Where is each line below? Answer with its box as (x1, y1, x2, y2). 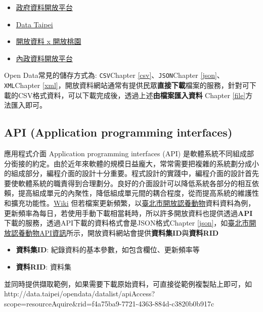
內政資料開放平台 (16, 53, 73, 63)
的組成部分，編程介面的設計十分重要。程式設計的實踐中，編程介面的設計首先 (4, 168, 259, 179)
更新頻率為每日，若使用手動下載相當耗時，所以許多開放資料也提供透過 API (4, 207, 253, 218)
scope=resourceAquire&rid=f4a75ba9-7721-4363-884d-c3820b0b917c (4, 298, 214, 308)
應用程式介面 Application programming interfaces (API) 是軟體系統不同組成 (4, 148, 247, 159)
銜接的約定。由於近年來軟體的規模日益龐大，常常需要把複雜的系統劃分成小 (11, 158, 259, 168)
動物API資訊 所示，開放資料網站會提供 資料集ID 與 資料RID (25, 227, 219, 238)
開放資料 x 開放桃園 (16, 36, 81, 47)
